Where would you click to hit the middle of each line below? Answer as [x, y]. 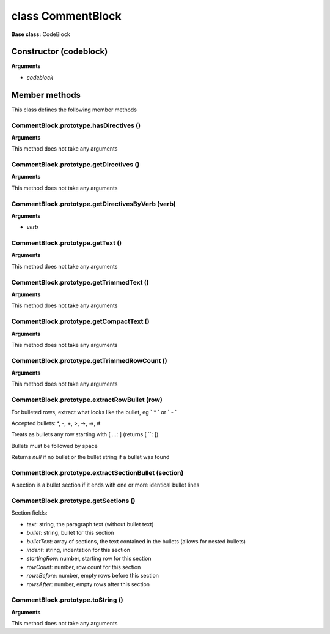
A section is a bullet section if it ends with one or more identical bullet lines [105, 485]
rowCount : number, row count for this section [84, 567]
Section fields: [29, 513]
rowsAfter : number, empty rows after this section [88, 584]
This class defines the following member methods [74, 110]
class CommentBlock [66, 16]
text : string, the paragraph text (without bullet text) [90, 524]
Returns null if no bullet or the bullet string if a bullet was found [90, 457]
